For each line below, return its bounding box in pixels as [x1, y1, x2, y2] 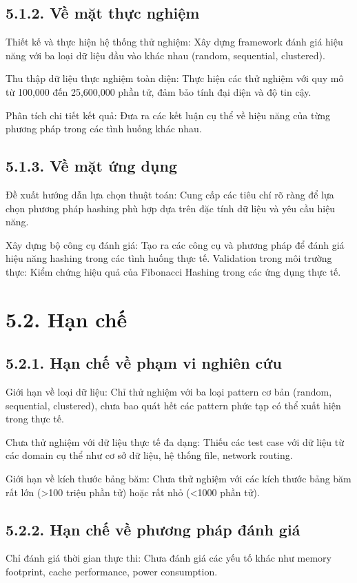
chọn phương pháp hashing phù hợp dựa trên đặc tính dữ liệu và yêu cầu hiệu [6, 201, 336, 215]
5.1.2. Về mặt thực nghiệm [6, 2, 200, 23]
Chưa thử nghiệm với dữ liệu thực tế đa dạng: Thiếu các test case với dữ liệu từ [6, 434, 344, 449]
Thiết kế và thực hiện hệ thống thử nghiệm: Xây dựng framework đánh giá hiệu [6, 34, 343, 49]
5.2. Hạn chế [6, 305, 127, 333]
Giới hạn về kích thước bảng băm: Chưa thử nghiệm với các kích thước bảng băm [6, 471, 351, 486]
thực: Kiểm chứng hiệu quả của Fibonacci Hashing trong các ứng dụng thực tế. [6, 264, 341, 278]
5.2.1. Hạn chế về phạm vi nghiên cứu [6, 352, 282, 374]
